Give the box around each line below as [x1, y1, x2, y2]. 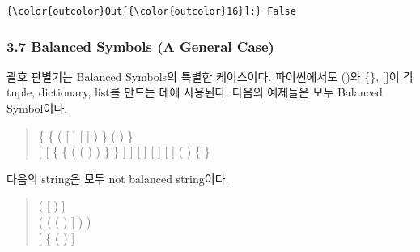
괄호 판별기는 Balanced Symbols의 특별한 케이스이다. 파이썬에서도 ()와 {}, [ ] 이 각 [6, 67, 414, 84]
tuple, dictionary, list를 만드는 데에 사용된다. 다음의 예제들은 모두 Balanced [6, 83, 383, 100]
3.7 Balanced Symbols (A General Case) [6, 36, 274, 56]
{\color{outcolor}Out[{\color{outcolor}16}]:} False [6, 6, 296, 17]
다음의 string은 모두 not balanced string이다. [6, 169, 229, 186]
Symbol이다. [6, 100, 68, 117]
